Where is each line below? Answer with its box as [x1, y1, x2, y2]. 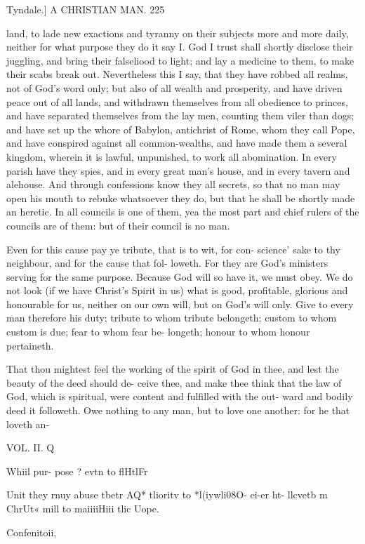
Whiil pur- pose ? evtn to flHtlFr [6, 463, 148, 478]
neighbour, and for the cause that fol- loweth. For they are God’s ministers [6, 256, 328, 270]
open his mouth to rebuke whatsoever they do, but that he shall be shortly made [6, 190, 355, 205]
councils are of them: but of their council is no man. [6, 218, 230, 232]
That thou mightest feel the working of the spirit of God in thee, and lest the [6, 361, 339, 376]
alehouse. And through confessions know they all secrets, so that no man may [6, 177, 340, 192]
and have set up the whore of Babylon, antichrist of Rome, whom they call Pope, [6, 121, 355, 136]
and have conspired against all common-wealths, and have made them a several [6, 135, 347, 150]
